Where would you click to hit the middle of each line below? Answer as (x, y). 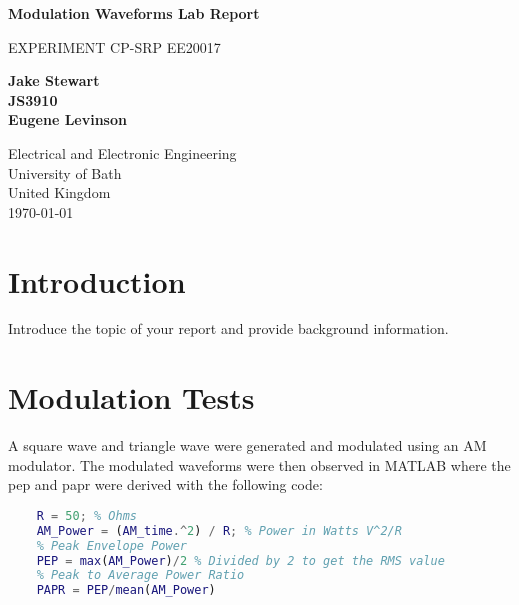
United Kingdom (59, 192)
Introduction (97, 280)
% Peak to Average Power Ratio (140, 575)
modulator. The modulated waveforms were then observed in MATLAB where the (259, 464)
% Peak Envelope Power (111, 545)
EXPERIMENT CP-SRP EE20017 (114, 46)
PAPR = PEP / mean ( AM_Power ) (126, 590)
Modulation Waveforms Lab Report (134, 13)
